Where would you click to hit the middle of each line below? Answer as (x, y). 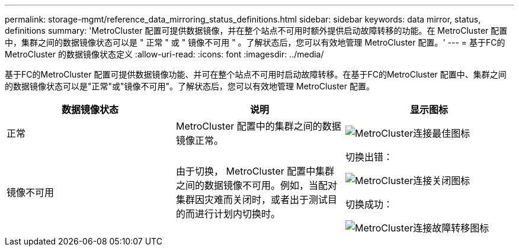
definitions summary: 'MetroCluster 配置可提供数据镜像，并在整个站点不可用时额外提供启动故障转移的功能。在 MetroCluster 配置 (256, 30)
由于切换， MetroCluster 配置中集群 (255, 171)
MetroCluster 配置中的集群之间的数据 (258, 126)
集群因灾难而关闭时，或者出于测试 (252, 199)
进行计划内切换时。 (237, 214)
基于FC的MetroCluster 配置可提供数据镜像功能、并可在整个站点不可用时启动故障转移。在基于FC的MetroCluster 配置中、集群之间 (256, 74)
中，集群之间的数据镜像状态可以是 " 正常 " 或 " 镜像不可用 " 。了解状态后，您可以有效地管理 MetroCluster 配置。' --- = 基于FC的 (255, 42)
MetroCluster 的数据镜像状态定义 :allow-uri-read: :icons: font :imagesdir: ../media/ (164, 54)
